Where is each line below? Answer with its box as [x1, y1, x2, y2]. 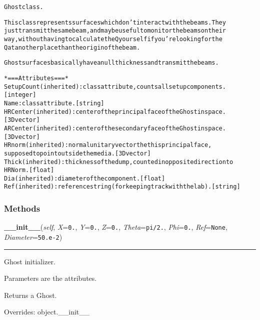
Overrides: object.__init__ [4, 306, 90, 317]
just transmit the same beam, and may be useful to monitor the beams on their [4, 27, 226, 35]
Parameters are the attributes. [4, 273, 97, 283]
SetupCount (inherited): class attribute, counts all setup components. [4, 83, 226, 90]
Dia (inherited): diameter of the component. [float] [4, 175, 165, 182]
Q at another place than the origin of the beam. [4, 44, 140, 51]
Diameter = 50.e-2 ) [4, 232, 62, 242]
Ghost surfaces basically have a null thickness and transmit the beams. [4, 59, 219, 67]
